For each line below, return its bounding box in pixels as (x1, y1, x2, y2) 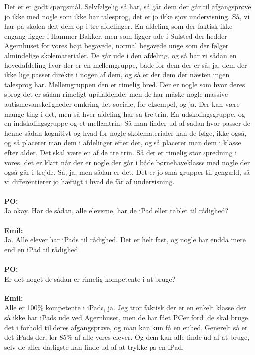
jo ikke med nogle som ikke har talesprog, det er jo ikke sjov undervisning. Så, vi (4, 11, 250, 21)
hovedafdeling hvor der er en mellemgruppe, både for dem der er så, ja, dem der (4, 59, 247, 70)
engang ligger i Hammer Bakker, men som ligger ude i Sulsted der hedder (4, 30, 227, 41)
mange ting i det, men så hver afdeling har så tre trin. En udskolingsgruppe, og (4, 108, 245, 118)
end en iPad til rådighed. (4, 244, 80, 254)
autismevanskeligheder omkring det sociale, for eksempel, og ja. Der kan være (4, 98, 240, 109)
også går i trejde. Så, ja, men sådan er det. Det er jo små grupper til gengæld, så (4, 167, 250, 177)
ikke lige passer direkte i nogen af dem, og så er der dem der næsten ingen (4, 69, 230, 80)
